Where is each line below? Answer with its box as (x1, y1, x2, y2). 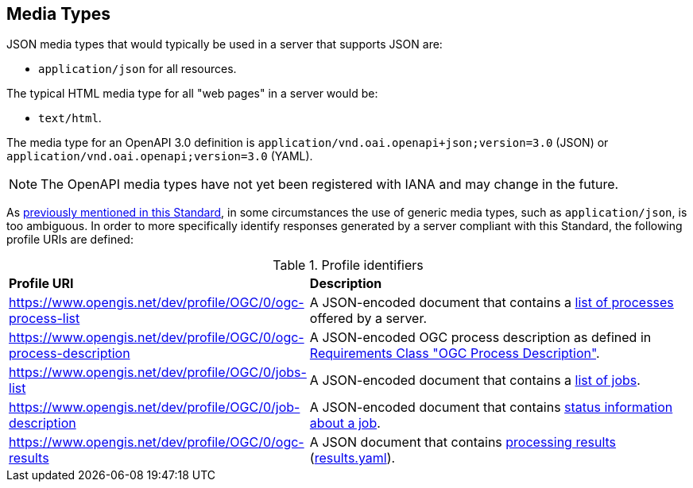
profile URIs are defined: (6, 232, 134, 247)
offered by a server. (309, 310, 428, 327)
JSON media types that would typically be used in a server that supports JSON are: (6, 37, 443, 52)
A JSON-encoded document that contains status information (309, 399, 673, 416)
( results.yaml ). (309, 450, 396, 467)
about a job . (309, 415, 381, 432)
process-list (9, 310, 80, 327)
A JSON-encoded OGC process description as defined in (309, 329, 652, 346)
